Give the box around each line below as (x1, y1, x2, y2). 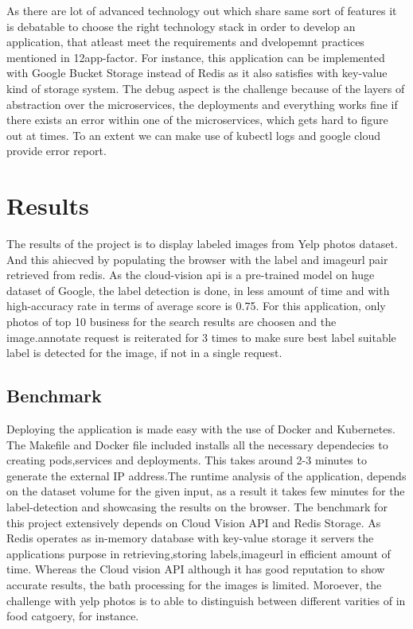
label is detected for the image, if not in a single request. (6, 344, 282, 361)
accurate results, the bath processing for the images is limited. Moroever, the (6, 576, 382, 592)
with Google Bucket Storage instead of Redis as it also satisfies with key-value (6, 64, 388, 81)
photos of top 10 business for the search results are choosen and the (6, 313, 337, 330)
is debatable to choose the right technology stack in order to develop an (6, 17, 356, 34)
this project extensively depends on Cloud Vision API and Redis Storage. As (6, 514, 381, 530)
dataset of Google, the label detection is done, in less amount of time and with (6, 281, 390, 298)
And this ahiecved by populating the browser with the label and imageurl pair (6, 250, 388, 267)
